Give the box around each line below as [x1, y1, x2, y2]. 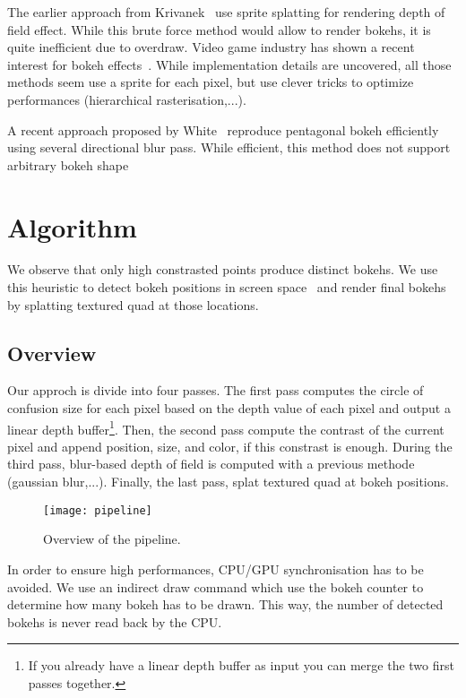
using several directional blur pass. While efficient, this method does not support [7, 138, 451, 157]
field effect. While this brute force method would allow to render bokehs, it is [7, 20, 431, 39]
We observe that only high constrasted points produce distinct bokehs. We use [7, 260, 438, 279]
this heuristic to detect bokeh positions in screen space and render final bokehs [7, 278, 446, 297]
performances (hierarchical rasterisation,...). [7, 90, 246, 108]
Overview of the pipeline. [43, 530, 181, 548]
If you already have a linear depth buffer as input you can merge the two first [28, 656, 454, 675]
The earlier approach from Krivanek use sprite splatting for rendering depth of [7, 3, 445, 21]
